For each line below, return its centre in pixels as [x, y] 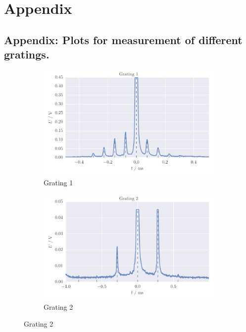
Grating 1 [58, 183]
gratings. [27, 54]
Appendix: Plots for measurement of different [123, 39]
